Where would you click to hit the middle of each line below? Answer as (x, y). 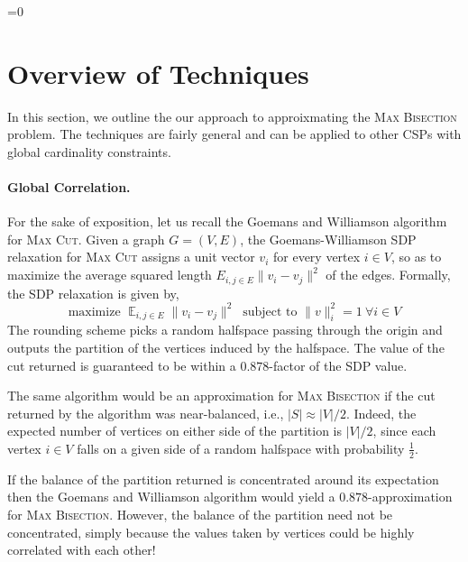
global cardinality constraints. (89, 151)
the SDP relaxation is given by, (93, 293)
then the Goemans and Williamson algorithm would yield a (171, 497)
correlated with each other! (82, 550)
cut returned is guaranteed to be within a (122, 365)
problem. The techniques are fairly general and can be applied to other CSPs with (234, 134)
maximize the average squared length (110, 275)
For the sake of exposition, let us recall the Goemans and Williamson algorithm (227, 221)
